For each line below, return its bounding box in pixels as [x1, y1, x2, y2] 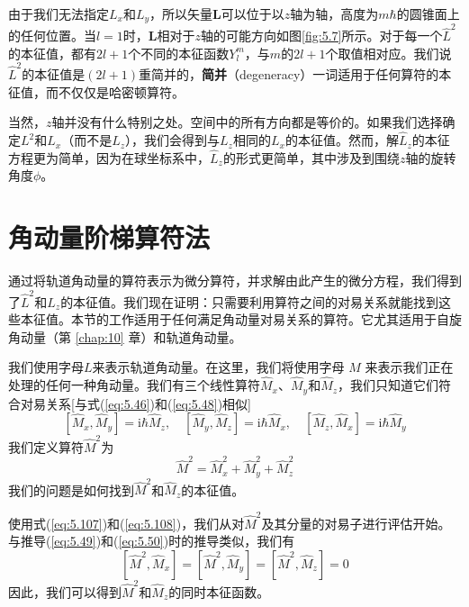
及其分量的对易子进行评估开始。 [261, 513, 451, 532]
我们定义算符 [8, 437, 84, 456]
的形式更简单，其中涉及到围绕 [222, 148, 400, 167]
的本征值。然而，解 [284, 131, 399, 149]
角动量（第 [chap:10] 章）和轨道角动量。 [8, 327, 242, 346]
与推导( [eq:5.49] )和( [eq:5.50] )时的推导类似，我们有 [8, 531, 295, 550]
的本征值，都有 [8, 43, 96, 62]
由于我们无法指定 [8, 5, 109, 23]
